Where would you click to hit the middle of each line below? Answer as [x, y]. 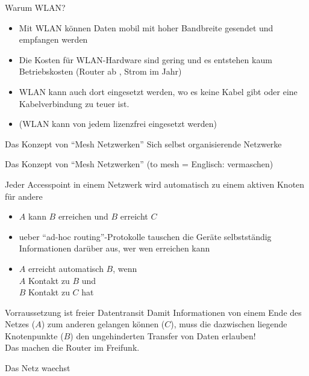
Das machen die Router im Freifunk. [72, 347]
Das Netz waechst [38, 368]
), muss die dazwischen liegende [229, 324]
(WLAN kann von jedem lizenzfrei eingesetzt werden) [118, 124]
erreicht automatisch [66, 268]
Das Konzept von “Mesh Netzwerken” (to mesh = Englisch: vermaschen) [139, 164]
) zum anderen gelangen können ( [103, 324]
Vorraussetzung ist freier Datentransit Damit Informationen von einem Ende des [153, 312]
